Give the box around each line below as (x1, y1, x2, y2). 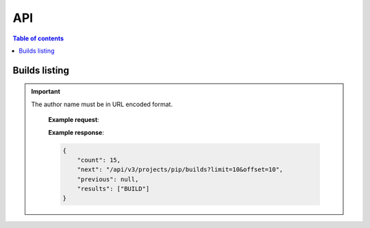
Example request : (48, 116, 99, 124)
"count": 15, (77, 156, 121, 164)
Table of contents (12, 34, 64, 42)
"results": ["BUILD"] (77, 185, 150, 193)
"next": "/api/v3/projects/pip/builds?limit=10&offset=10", (77, 166, 284, 174)
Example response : (48, 128, 104, 136)
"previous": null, (77, 175, 139, 183)
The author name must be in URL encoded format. (31, 100, 173, 108)
